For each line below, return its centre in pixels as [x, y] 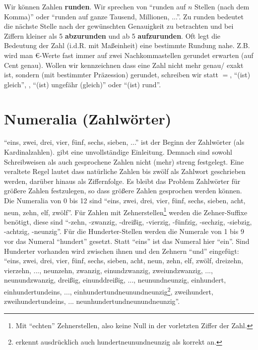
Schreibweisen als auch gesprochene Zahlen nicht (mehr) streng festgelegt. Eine [124, 161]
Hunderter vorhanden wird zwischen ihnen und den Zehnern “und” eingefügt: [122, 251]
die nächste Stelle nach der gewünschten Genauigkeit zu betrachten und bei [119, 26]
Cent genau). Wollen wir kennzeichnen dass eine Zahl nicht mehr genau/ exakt [124, 65]
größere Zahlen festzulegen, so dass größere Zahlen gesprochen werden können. [123, 191]
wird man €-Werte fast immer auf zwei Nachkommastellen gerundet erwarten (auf [129, 55]
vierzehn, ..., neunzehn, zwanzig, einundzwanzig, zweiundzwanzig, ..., [108, 270]
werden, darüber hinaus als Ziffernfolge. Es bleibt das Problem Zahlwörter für [122, 181]
